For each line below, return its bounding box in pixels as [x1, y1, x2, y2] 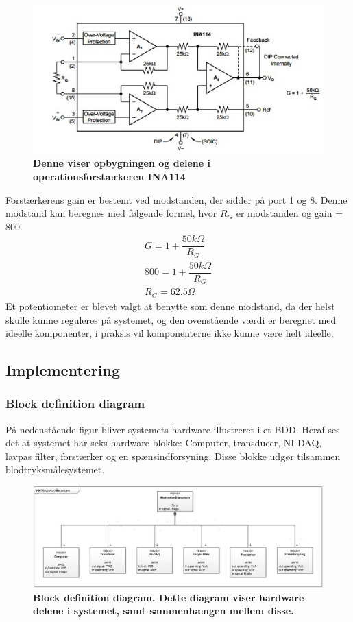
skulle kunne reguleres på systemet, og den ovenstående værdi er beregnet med [5, 312, 337, 326]
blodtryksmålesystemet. [5, 462, 105, 477]
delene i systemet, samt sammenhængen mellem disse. [33, 603, 294, 618]
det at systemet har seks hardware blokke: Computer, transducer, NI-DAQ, [5, 435, 322, 450]
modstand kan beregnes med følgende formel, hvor [5, 206, 217, 220]
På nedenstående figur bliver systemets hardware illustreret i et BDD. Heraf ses [5, 422, 340, 436]
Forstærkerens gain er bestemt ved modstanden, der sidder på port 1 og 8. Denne [5, 192, 348, 206]
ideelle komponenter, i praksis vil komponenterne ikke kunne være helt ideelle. [5, 326, 334, 340]
